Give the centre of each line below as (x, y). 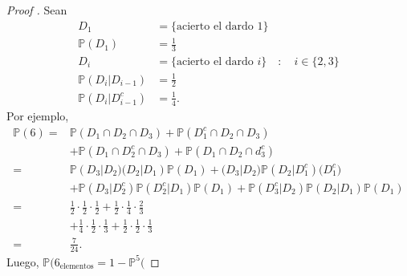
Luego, (23, 261)
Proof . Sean (37, 10)
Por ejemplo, (38, 115)
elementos (77, 267)
